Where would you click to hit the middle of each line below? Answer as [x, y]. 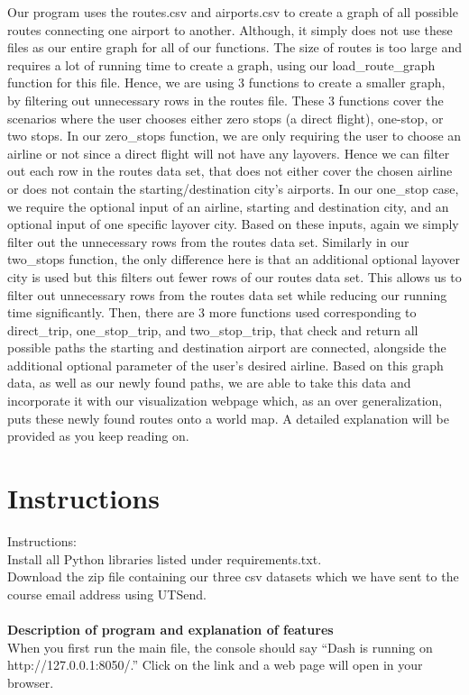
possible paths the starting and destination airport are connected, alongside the [227, 347]
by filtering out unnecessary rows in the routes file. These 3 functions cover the [225, 100]
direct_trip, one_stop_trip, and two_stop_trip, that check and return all [213, 329]
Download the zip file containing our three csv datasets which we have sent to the [233, 576]
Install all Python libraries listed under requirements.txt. [165, 558]
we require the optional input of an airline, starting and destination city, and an [228, 206]
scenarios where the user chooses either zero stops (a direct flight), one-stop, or [225, 118]
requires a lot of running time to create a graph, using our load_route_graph [221, 64]
